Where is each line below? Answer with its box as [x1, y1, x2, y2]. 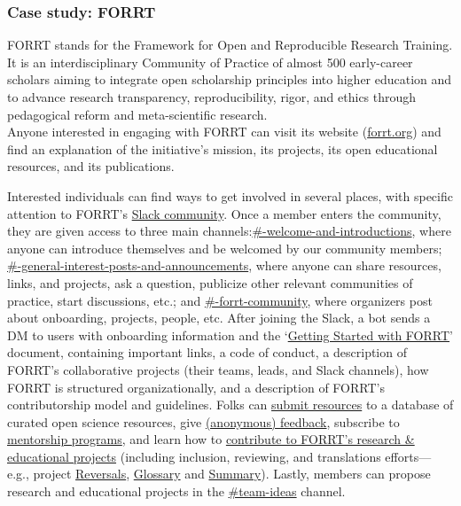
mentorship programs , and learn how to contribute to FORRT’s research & [7, 430, 415, 448]
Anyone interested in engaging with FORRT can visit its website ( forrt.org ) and [7, 122, 441, 141]
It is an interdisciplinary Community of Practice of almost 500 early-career [7, 52, 413, 71]
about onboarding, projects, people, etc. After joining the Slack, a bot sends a [7, 308, 431, 327]
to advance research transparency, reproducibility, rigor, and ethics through [7, 88, 417, 105]
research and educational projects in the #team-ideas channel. [7, 482, 346, 501]
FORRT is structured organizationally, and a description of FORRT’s [7, 378, 385, 396]
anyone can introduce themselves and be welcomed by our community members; [7, 238, 442, 257]
